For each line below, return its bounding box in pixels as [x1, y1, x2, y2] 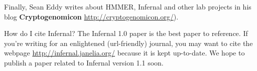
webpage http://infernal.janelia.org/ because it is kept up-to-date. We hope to [4, 47, 245, 58]
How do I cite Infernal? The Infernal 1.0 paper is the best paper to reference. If [4, 28, 248, 38]
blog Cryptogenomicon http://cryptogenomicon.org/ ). [4, 11, 179, 21]
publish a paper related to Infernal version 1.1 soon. [4, 57, 164, 67]
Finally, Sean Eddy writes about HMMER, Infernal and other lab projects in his [4, 1, 251, 11]
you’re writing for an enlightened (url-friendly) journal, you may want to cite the [4, 37, 253, 48]
